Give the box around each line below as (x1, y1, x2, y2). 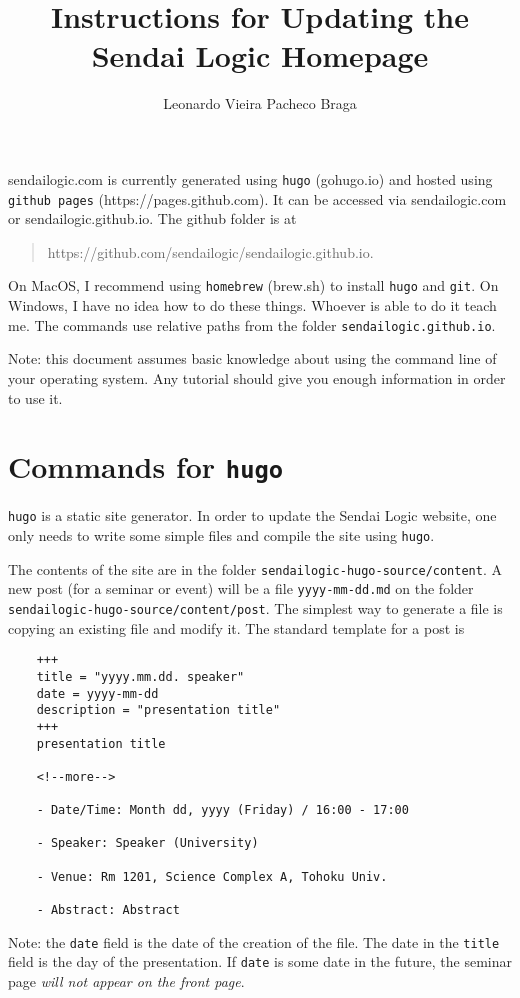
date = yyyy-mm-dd (36, 686, 159, 701)
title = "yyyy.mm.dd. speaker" (36, 669, 245, 684)
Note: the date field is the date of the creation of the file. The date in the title (8, 931, 500, 952)
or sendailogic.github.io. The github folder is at (8, 208, 297, 229)
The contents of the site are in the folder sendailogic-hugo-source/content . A (8, 558, 502, 579)
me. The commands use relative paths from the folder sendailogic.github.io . (8, 314, 496, 335)
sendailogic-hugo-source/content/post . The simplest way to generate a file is (8, 597, 503, 618)
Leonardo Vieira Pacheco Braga (163, 93, 357, 114)
